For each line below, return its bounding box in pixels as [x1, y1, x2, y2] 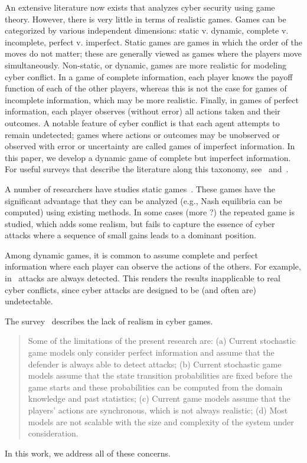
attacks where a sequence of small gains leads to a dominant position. [5, 229, 256, 241]
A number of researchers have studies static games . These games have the [5, 182, 275, 195]
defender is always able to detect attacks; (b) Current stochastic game [28, 357, 282, 370]
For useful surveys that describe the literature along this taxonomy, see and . [5, 163, 289, 175]
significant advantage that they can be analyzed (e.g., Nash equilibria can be [5, 194, 282, 206]
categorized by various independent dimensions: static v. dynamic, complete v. [5, 24, 289, 37]
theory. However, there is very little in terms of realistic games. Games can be [5, 12, 286, 25]
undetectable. [5, 295, 53, 307]
